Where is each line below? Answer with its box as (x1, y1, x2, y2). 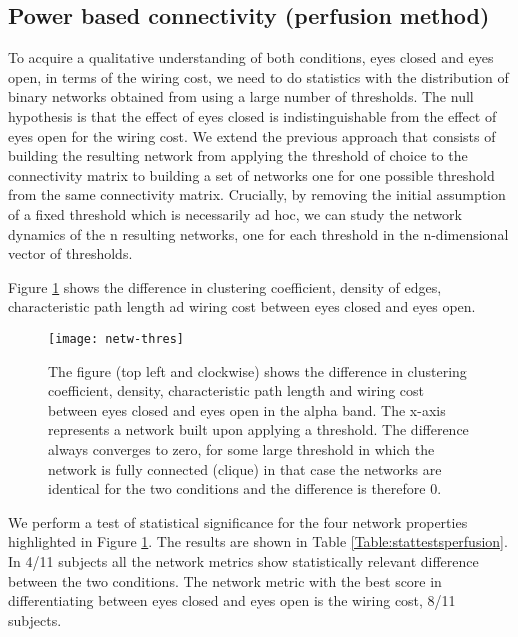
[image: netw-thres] (48, 331, 185, 346)
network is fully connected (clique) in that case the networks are (48, 458, 442, 479)
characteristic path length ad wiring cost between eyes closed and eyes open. (8, 296, 476, 317)
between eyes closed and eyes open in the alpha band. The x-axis (48, 399, 446, 420)
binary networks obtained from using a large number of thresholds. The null (8, 86, 474, 107)
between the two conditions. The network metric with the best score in (8, 570, 442, 591)
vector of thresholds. (8, 243, 133, 264)
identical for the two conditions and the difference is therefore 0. (48, 478, 442, 499)
